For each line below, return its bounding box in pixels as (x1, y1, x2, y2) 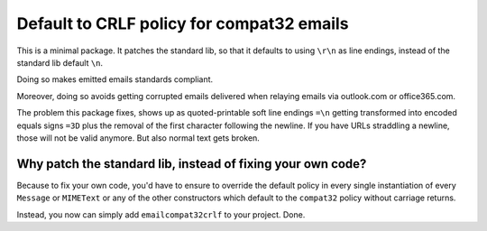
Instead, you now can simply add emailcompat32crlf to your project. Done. (16, 208, 306, 220)
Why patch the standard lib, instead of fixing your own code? (16, 156, 367, 171)
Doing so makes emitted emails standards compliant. (16, 74, 214, 85)
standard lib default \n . (16, 57, 104, 68)
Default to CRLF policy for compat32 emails (16, 14, 349, 33)
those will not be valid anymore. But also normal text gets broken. (16, 132, 261, 143)
